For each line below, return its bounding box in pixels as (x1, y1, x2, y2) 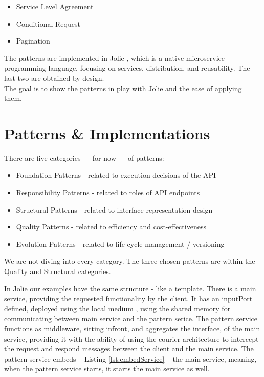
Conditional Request (16, 18, 80, 29)
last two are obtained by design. (4, 72, 104, 83)
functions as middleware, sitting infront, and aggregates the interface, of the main (4, 323, 260, 333)
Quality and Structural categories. (4, 266, 111, 277)
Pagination (16, 35, 50, 46)
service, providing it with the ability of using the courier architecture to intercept (4, 333, 259, 344)
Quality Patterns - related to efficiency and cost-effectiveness (16, 221, 206, 232)
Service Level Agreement (16, 1, 94, 11)
